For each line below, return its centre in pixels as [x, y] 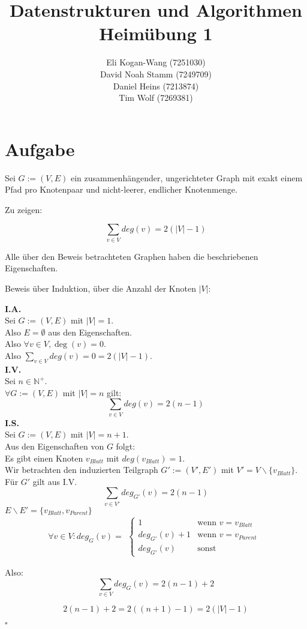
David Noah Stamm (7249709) [156, 74]
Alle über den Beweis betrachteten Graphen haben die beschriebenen [132, 256]
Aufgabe [40, 149]
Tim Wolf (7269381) [156, 98]
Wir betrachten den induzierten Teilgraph [82, 470]
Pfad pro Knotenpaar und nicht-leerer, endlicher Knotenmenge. [121, 189]
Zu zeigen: [24, 209]
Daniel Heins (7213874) [156, 86]
